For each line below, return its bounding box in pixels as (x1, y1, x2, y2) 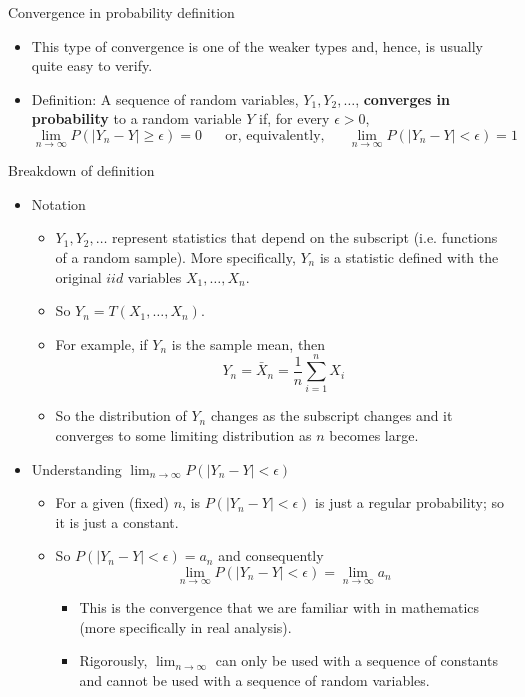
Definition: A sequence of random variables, (31, 88, 299, 109)
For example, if (55, 333, 148, 354)
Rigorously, (79, 650, 148, 671)
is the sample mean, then (171, 333, 326, 354)
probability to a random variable (31, 108, 242, 129)
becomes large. (329, 425, 419, 446)
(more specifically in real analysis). (79, 616, 292, 637)
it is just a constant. (55, 511, 179, 532)
